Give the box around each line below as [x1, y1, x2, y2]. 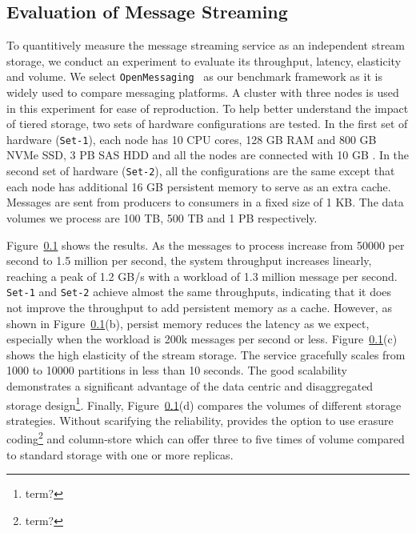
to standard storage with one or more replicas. [6, 446, 234, 463]
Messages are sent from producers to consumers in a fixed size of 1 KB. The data [6, 194, 404, 210]
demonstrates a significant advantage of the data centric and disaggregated [6, 377, 374, 394]
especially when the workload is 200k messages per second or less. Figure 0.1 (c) [6, 331, 398, 347]
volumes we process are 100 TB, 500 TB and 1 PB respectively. [6, 209, 318, 226]
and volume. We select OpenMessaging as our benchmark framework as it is [6, 68, 382, 85]
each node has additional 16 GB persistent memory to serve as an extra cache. [6, 178, 391, 194]
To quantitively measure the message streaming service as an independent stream [6, 37, 406, 54]
